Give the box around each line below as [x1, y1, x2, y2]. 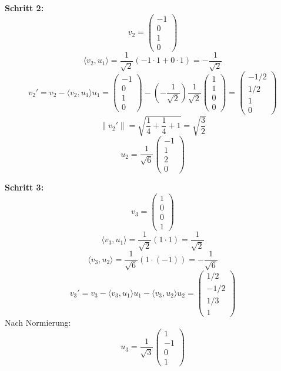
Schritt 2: [5, 2, 44, 14]
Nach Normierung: [5, 316, 71, 329]
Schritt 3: [5, 181, 44, 193]
